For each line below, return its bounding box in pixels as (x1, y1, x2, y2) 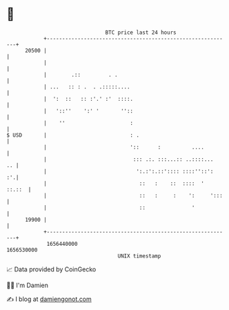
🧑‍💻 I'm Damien (6, 281, 49, 289)
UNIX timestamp (117, 252, 161, 260)
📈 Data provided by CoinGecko (6, 265, 97, 273)
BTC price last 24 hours (105, 29, 177, 36)
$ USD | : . (6, 131, 139, 139)
